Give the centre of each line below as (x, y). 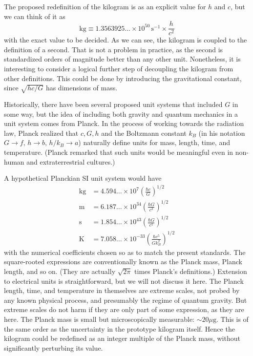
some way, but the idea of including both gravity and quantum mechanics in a (121, 114)
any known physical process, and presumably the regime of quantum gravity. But (126, 300)
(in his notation (222, 133)
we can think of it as (35, 16)
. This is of (232, 319)
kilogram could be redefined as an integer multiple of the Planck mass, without (122, 338)
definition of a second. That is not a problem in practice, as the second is (114, 49)
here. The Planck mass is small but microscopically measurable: (99, 319)
